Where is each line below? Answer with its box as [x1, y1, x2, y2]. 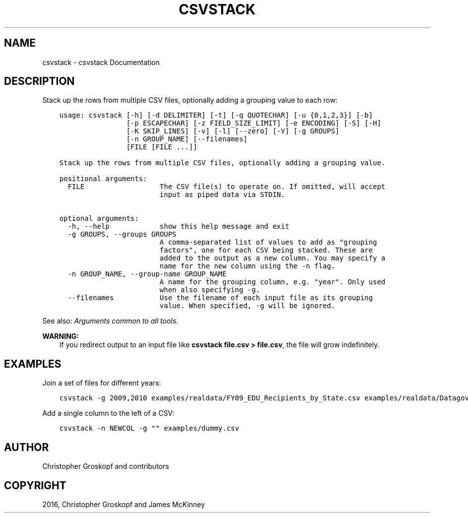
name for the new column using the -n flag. [160, 262, 336, 270]
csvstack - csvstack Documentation [42, 58, 160, 66]
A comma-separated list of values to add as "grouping [160, 238, 377, 247]
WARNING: [42, 332, 79, 341]
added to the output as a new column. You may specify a [160, 254, 386, 262]
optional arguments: [59, 214, 139, 223]
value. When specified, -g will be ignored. [160, 302, 336, 310]
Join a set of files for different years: [42, 379, 161, 388]
